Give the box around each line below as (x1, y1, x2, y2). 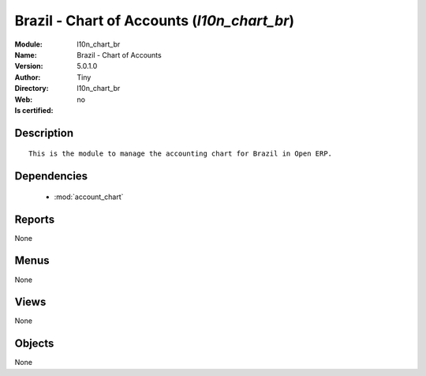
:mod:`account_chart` (54, 192, 124, 201)
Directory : (14, 84, 49, 93)
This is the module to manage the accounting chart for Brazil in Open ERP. (28, 149, 333, 158)
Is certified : (14, 105, 54, 115)
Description (14, 126, 74, 140)
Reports (14, 212, 55, 226)
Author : (14, 72, 41, 82)
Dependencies (14, 170, 88, 183)
